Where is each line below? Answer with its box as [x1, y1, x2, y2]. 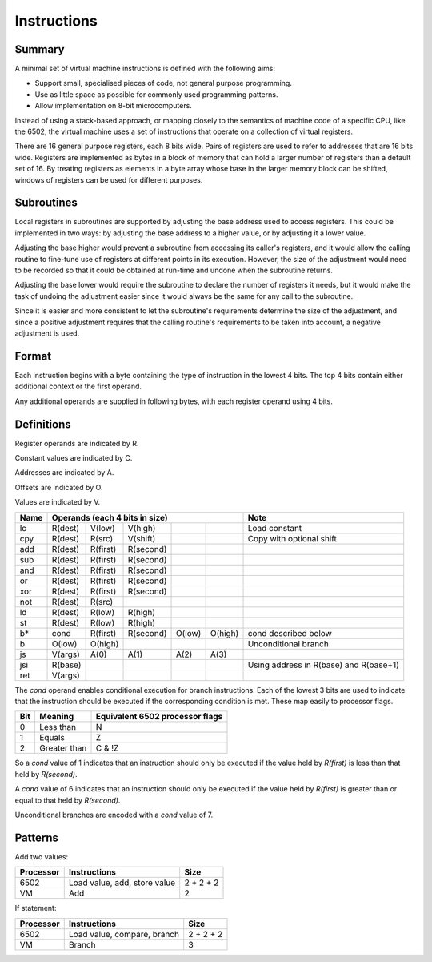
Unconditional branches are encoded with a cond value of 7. [14, 810, 214, 819]
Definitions [14, 417, 71, 431]
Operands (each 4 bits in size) [51, 512, 168, 523]
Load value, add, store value [68, 877, 176, 888]
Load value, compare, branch [68, 928, 180, 940]
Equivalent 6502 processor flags [95, 711, 223, 723]
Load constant [247, 522, 302, 533]
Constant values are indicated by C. [14, 453, 133, 462]
